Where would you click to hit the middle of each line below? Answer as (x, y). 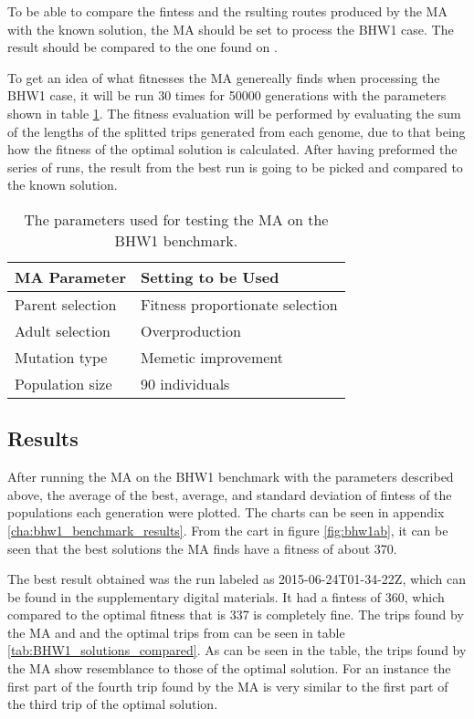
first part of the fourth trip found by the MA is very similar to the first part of (228, 686)
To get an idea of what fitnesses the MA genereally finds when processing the (224, 77)
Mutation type (61, 357)
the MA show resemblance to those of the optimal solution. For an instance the (229, 668)
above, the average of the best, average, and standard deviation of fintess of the (230, 494)
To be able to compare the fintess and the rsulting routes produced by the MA (227, 11)
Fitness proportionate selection (239, 304)
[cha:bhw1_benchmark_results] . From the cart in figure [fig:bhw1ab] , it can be (228, 530)
